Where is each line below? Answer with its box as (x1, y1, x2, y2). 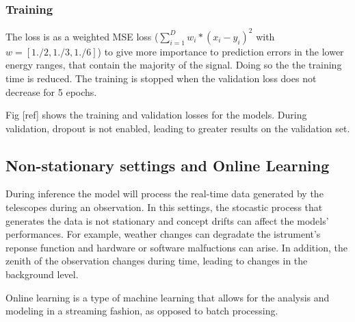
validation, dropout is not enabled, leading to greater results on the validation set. (5, 121, 350, 135)
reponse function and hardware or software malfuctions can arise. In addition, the (5, 240, 347, 254)
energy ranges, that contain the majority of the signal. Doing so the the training (5, 58, 342, 72)
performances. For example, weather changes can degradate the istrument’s (5, 227, 321, 241)
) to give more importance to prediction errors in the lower (97, 44, 344, 58)
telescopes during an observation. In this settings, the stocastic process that (5, 200, 323, 214)
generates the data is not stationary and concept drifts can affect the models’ (5, 213, 329, 227)
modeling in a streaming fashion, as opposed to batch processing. (5, 304, 278, 318)
